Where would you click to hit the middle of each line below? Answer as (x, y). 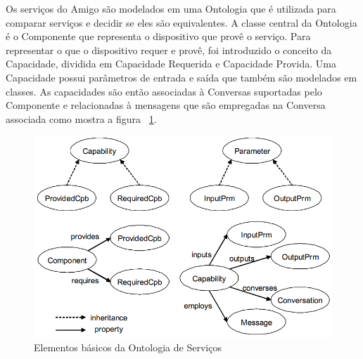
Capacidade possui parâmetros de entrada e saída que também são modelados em (181, 77)
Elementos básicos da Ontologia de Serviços (128, 347)
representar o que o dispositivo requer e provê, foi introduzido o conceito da (169, 50)
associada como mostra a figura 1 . (81, 118)
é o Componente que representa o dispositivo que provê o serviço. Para (158, 36)
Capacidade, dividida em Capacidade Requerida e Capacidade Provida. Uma (171, 64)
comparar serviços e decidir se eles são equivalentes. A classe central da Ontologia (181, 22)
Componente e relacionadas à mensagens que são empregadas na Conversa (166, 105)
